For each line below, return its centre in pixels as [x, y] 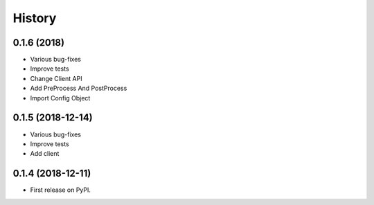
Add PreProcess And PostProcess [79, 88]
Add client [45, 154]
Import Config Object [60, 98]
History [35, 18]
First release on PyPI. [61, 190]
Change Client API [56, 78]
